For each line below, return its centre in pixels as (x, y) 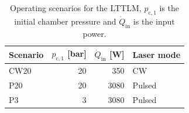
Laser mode (157, 54)
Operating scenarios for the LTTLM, (76, 8)
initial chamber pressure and (65, 21)
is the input (154, 21)
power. (94, 33)
